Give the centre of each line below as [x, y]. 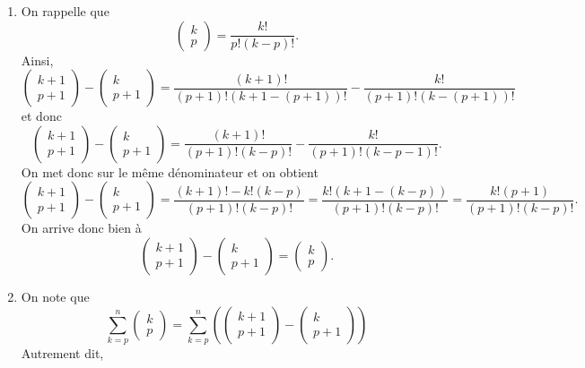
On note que [55, 296]
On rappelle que [65, 11]
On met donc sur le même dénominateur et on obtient [170, 171]
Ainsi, [37, 60]
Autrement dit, [62, 352]
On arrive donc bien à [81, 228]
